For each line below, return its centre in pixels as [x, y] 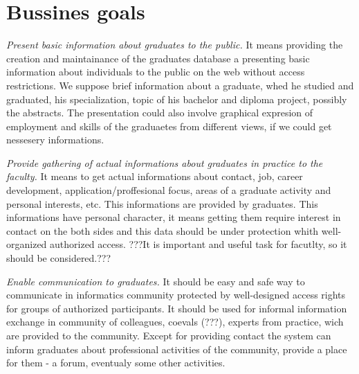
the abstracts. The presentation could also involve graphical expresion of [160, 113]
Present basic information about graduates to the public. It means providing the [175, 45]
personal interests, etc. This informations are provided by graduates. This [162, 203]
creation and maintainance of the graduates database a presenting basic [158, 58]
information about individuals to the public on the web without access [156, 72]
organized [27, 244]
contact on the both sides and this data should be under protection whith [163, 230]
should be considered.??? [59, 258]
